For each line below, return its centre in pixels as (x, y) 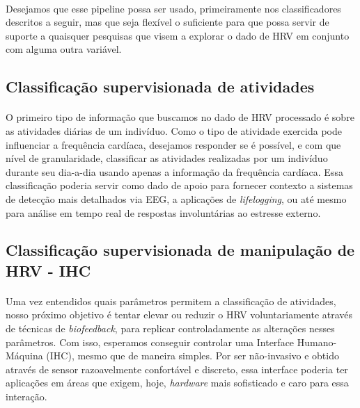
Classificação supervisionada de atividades (160, 87)
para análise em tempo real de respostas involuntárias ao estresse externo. (163, 212)
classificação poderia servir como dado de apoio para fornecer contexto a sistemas (179, 185)
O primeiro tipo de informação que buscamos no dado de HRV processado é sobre (180, 117)
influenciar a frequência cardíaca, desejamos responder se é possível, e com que (173, 144)
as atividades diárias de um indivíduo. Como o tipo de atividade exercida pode (174, 130)
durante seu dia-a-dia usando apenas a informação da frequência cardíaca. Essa (174, 171)
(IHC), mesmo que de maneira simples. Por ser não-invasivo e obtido (193, 356)
